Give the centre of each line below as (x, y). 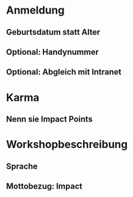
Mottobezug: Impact (44, 186)
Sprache (22, 166)
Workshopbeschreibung (67, 145)
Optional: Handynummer (52, 52)
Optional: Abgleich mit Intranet (64, 72)
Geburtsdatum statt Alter (53, 32)
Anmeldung (35, 10)
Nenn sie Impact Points (49, 119)
